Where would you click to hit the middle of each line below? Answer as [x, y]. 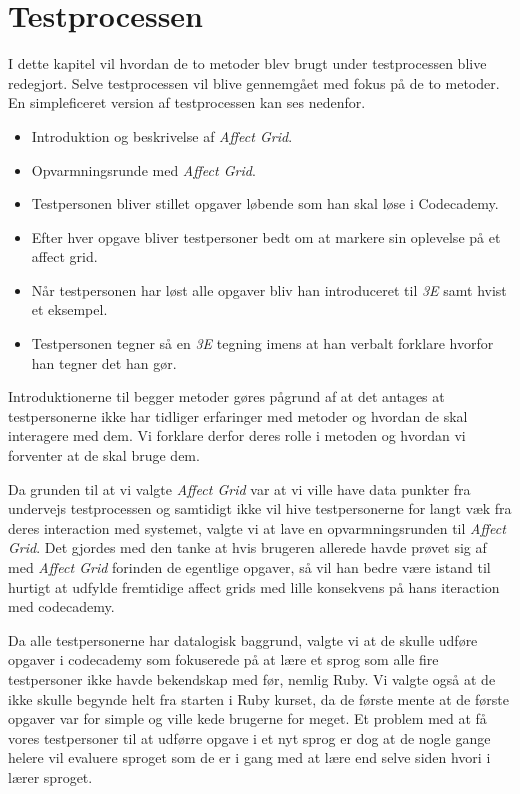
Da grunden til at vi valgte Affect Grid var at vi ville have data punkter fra [239, 488]
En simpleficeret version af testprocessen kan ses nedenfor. [187, 102]
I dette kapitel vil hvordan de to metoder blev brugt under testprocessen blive [247, 63]
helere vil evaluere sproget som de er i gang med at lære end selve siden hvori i [249, 757]
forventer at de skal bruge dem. [104, 455]
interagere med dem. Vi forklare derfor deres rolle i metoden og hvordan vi [237, 435]
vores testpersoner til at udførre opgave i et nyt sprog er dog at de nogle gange [249, 737]
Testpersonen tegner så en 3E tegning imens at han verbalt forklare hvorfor [262, 343]
